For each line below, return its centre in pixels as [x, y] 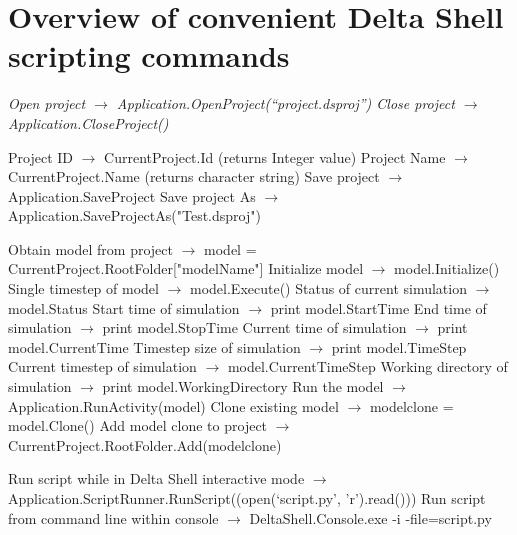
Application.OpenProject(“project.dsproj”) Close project [285, 103]
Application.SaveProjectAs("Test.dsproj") [134, 215]
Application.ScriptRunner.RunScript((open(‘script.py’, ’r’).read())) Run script [247, 498]
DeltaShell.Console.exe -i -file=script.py [370, 517]
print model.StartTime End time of [378, 307]
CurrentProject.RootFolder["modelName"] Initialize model [186, 268]
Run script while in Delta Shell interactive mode [156, 478]
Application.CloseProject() [88, 122]
